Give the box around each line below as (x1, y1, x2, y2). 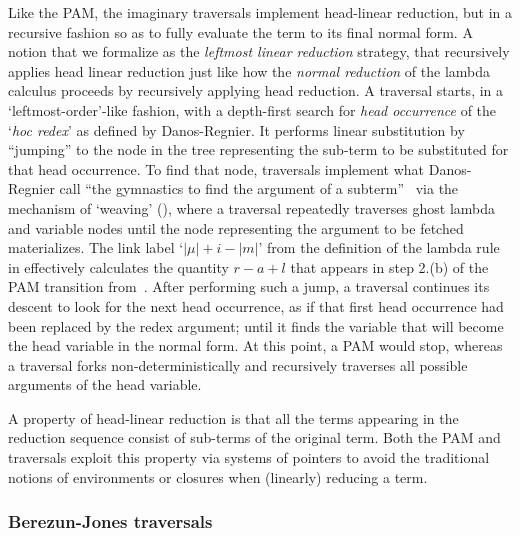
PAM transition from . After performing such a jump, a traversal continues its (8, 276, 490, 297)
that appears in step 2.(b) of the (290, 256, 489, 277)
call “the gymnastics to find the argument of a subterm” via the (59, 178, 459, 199)
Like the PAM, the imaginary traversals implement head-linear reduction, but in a (8, 2, 512, 22)
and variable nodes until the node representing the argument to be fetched (8, 217, 464, 238)
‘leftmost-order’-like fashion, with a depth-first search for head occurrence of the (8, 99, 497, 120)
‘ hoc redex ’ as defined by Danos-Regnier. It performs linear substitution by (8, 119, 465, 140)
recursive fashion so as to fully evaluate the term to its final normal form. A (8, 21, 473, 42)
